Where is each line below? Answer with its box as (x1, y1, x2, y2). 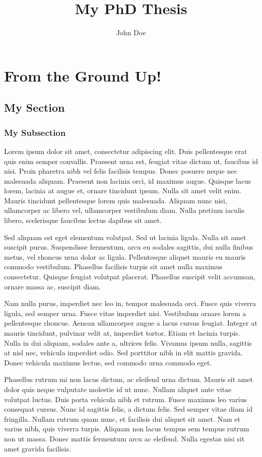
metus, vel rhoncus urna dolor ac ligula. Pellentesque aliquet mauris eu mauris (4, 251, 246, 262)
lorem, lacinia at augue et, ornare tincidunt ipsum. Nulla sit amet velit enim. (4, 185, 241, 196)
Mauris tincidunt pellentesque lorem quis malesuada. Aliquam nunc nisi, (4, 195, 227, 205)
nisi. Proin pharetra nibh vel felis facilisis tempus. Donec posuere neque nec (4, 166, 237, 176)
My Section (4, 100, 65, 115)
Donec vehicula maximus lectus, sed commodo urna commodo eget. (4, 357, 212, 367)
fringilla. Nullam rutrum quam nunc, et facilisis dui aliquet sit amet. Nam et (4, 413, 240, 424)
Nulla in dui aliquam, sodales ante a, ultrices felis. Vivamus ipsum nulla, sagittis (4, 337, 252, 348)
